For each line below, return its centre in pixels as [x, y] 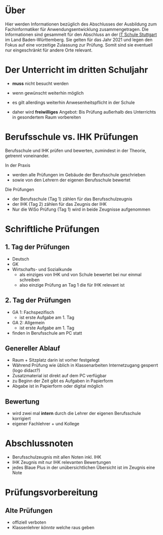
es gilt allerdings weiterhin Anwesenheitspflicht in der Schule [73, 102]
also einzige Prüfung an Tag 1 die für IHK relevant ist [72, 285]
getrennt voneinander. [27, 156]
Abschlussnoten [39, 444]
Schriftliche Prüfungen [52, 229]
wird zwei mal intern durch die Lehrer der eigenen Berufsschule [76, 413]
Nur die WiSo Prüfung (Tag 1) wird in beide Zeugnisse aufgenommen [81, 209]
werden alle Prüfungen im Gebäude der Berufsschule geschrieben [79, 174]
